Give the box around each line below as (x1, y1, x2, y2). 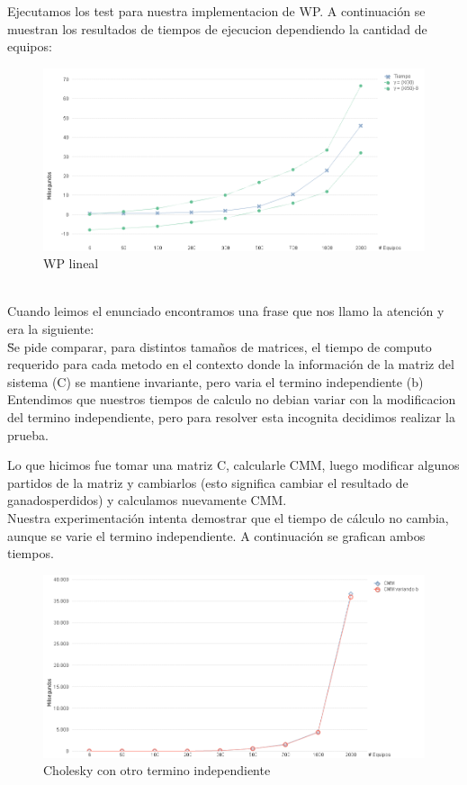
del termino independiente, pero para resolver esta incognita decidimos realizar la (7, 408, 455, 427)
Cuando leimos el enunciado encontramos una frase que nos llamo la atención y (7, 302, 445, 320)
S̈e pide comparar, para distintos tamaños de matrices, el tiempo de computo (7, 337, 432, 356)
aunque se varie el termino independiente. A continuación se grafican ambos (7, 526, 426, 545)
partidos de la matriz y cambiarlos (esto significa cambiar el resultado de (7, 473, 409, 492)
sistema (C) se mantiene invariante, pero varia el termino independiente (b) (7, 372, 424, 391)
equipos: (7, 37, 52, 56)
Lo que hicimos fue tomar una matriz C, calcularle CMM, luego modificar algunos (7, 456, 460, 474)
